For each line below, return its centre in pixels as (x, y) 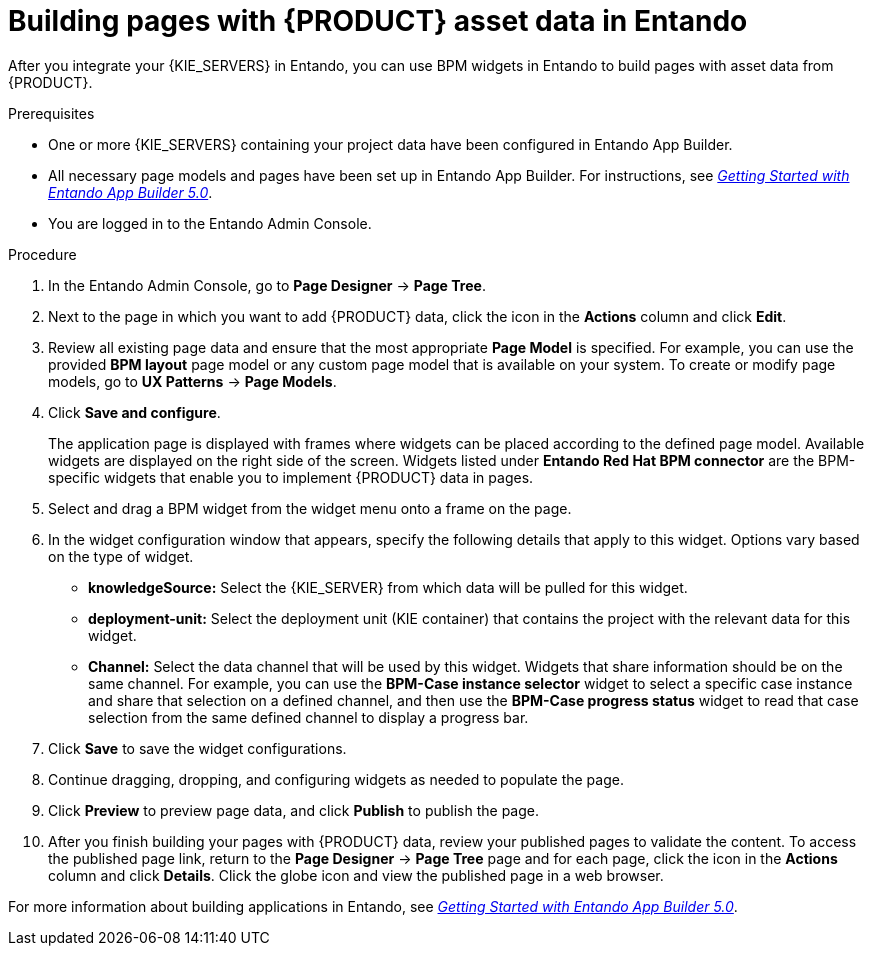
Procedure (42, 254)
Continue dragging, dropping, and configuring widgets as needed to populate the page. (336, 779)
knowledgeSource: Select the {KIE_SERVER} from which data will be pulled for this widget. (388, 587)
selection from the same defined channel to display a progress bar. (308, 717)
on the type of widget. (121, 556)
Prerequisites (51, 113)
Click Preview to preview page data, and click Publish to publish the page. (294, 810)
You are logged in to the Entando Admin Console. (210, 223)
